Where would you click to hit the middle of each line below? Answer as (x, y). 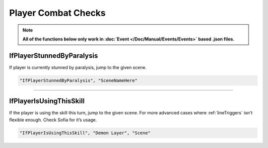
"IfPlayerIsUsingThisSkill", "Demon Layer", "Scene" (85, 133)
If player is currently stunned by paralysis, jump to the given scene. (78, 67)
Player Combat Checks (58, 13)
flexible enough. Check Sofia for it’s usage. (53, 120)
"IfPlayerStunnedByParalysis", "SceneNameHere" (78, 80)
